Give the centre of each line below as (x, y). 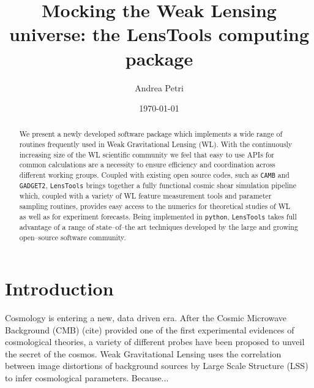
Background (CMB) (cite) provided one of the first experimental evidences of (150, 329)
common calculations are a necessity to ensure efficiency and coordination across (147, 165)
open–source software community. (73, 237)
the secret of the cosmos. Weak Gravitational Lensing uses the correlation (143, 353)
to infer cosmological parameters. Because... (87, 378)
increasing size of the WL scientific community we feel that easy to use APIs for (147, 154)
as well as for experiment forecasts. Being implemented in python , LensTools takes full (158, 216)
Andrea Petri (159, 87)
